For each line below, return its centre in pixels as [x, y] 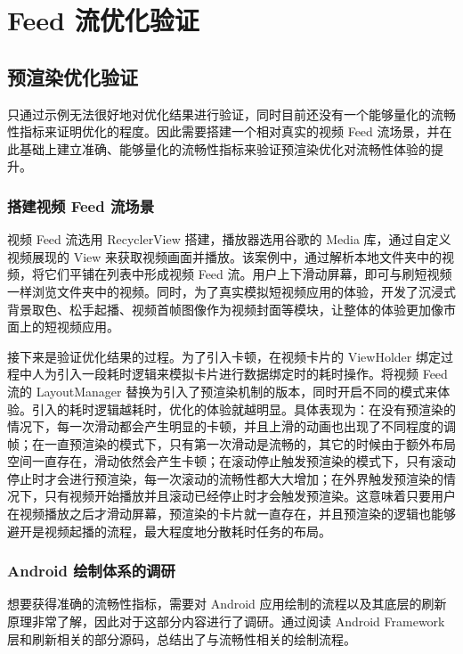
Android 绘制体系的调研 [91, 571]
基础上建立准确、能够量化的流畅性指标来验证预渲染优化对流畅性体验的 [225, 148]
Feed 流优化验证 [103, 20]
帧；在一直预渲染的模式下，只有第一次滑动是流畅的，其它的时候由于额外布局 [231, 443]
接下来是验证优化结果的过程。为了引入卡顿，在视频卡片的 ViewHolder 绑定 [224, 356]
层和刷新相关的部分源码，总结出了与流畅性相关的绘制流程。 [182, 638]
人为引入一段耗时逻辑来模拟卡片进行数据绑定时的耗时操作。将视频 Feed [240, 374]
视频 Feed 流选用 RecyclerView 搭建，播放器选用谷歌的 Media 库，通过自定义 [229, 239]
